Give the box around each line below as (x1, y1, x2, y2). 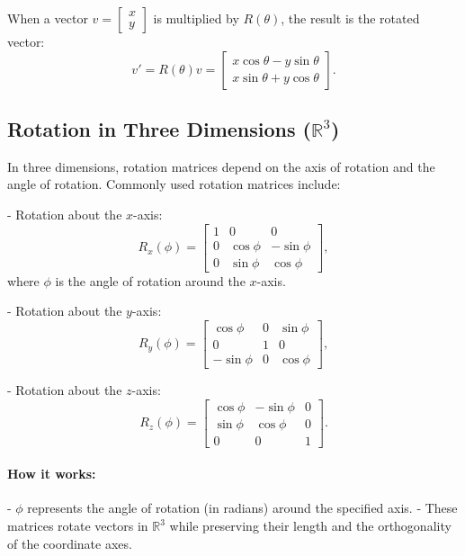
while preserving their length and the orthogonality (169, 516, 452, 535)
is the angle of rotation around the (55, 271, 246, 290)
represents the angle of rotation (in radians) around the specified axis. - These (27, 498, 458, 517)
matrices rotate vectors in (7, 516, 148, 535)
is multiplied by (153, 9, 239, 27)
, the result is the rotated (281, 9, 420, 27)
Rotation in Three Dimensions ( (7, 114, 311, 142)
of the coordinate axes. (7, 534, 132, 552)
